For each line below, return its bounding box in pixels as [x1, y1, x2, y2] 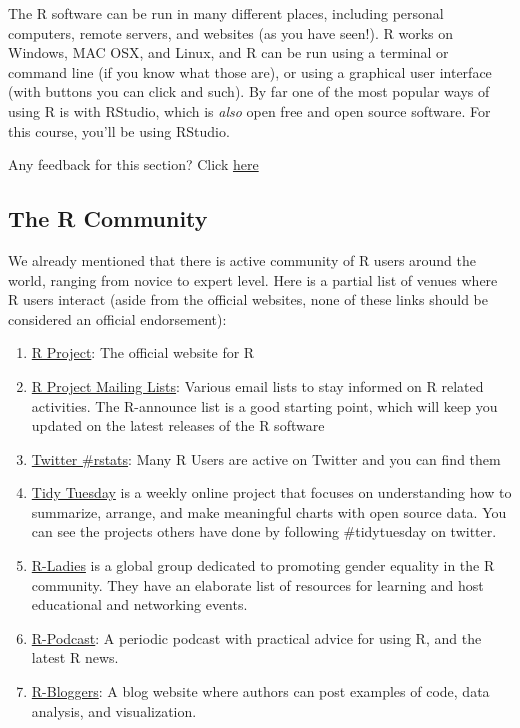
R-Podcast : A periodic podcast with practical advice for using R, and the [31, 627, 482, 648]
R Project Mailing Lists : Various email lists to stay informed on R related [31, 375, 484, 396]
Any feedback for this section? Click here [8, 154, 259, 175]
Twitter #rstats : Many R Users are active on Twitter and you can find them [31, 448, 501, 469]
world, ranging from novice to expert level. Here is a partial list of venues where [8, 269, 498, 290]
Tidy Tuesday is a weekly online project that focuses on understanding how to [31, 482, 512, 503]
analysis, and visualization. [31, 700, 197, 721]
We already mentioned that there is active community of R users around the [8, 249, 477, 270]
